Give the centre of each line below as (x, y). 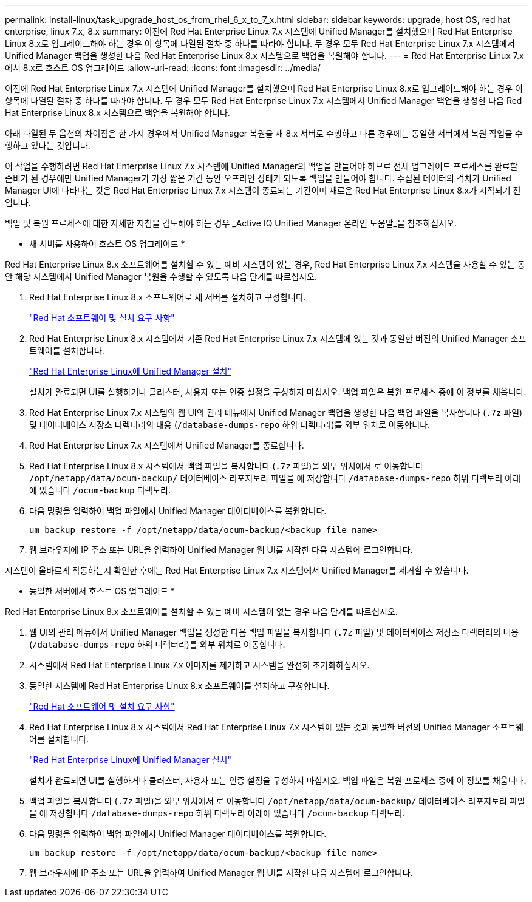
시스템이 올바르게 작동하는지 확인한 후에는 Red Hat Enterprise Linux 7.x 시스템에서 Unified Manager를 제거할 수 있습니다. (237, 570)
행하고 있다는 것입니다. (48, 145)
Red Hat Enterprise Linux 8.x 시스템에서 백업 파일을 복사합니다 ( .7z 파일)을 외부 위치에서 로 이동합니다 (226, 466)
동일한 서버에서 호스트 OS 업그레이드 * (102, 591)
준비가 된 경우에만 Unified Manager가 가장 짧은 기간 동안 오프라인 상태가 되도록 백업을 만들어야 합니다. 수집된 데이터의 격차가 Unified (258, 178)
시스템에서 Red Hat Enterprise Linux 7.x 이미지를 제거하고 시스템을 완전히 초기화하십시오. (199, 665)
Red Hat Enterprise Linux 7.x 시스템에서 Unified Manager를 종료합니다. (167, 445)
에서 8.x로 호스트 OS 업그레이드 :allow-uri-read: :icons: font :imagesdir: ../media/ (163, 68)
